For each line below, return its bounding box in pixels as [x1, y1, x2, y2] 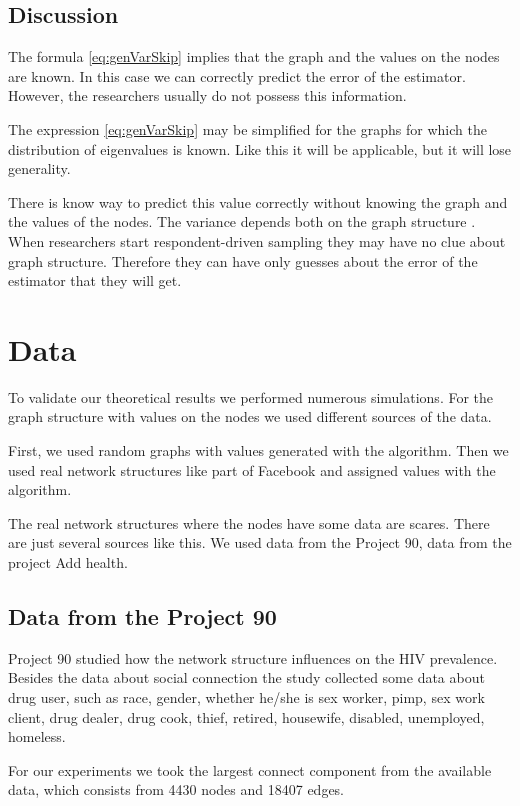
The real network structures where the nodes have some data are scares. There [8, 512, 490, 533]
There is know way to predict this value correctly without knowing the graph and [8, 191, 508, 212]
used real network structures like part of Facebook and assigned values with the [8, 459, 496, 480]
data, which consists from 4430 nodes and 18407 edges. [8, 779, 345, 800]
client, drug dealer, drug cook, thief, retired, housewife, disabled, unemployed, [8, 706, 485, 727]
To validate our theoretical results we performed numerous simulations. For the [8, 386, 494, 407]
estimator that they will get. [8, 270, 182, 291]
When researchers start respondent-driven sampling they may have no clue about [8, 230, 506, 251]
